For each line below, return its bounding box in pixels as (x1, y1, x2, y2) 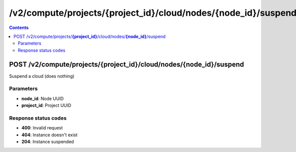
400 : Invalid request (21, 125, 63, 131)
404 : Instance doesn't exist (21, 132, 78, 138)
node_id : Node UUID (21, 95, 64, 101)
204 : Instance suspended (21, 139, 74, 145)
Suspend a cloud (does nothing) (9, 73, 74, 79)
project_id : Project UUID (21, 102, 72, 108)
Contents (9, 25, 29, 30)
